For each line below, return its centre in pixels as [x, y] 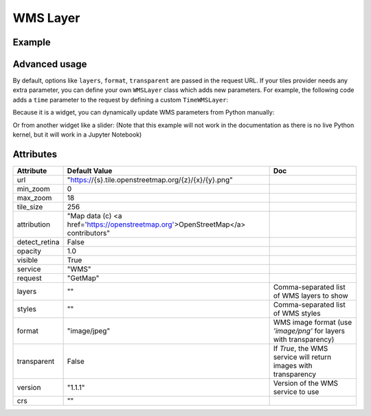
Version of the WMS [306, 383]
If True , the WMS [301, 348]
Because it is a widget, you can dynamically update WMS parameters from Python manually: [144, 113]
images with [293, 365]
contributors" [88, 233]
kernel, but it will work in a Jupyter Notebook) [77, 135]
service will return [302, 357]
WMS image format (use [313, 322]
